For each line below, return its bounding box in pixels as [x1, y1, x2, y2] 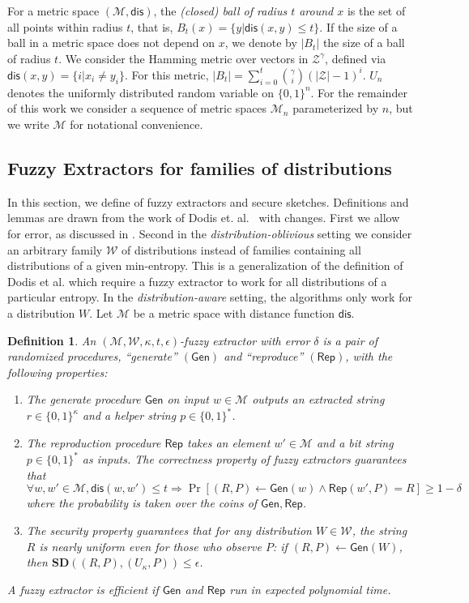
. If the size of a [319, 18, 398, 35]
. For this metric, [124, 66, 209, 83]
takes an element [187, 434, 271, 451]
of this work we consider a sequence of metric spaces [7, 100, 267, 117]
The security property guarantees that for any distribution [26, 521, 312, 538]
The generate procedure [26, 391, 141, 408]
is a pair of [322, 331, 378, 349]
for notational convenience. [70, 116, 203, 133]
